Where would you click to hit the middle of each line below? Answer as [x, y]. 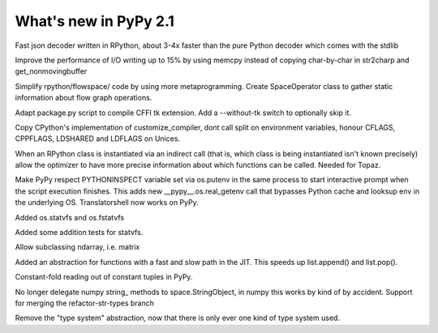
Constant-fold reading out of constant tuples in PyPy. [104, 277]
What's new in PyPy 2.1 [94, 21]
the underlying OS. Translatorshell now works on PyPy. [107, 203]
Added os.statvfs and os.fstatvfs [70, 217]
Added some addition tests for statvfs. [79, 233]
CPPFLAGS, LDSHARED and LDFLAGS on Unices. [98, 139]
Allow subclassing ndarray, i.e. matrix [77, 247]
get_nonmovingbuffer [51, 71]
